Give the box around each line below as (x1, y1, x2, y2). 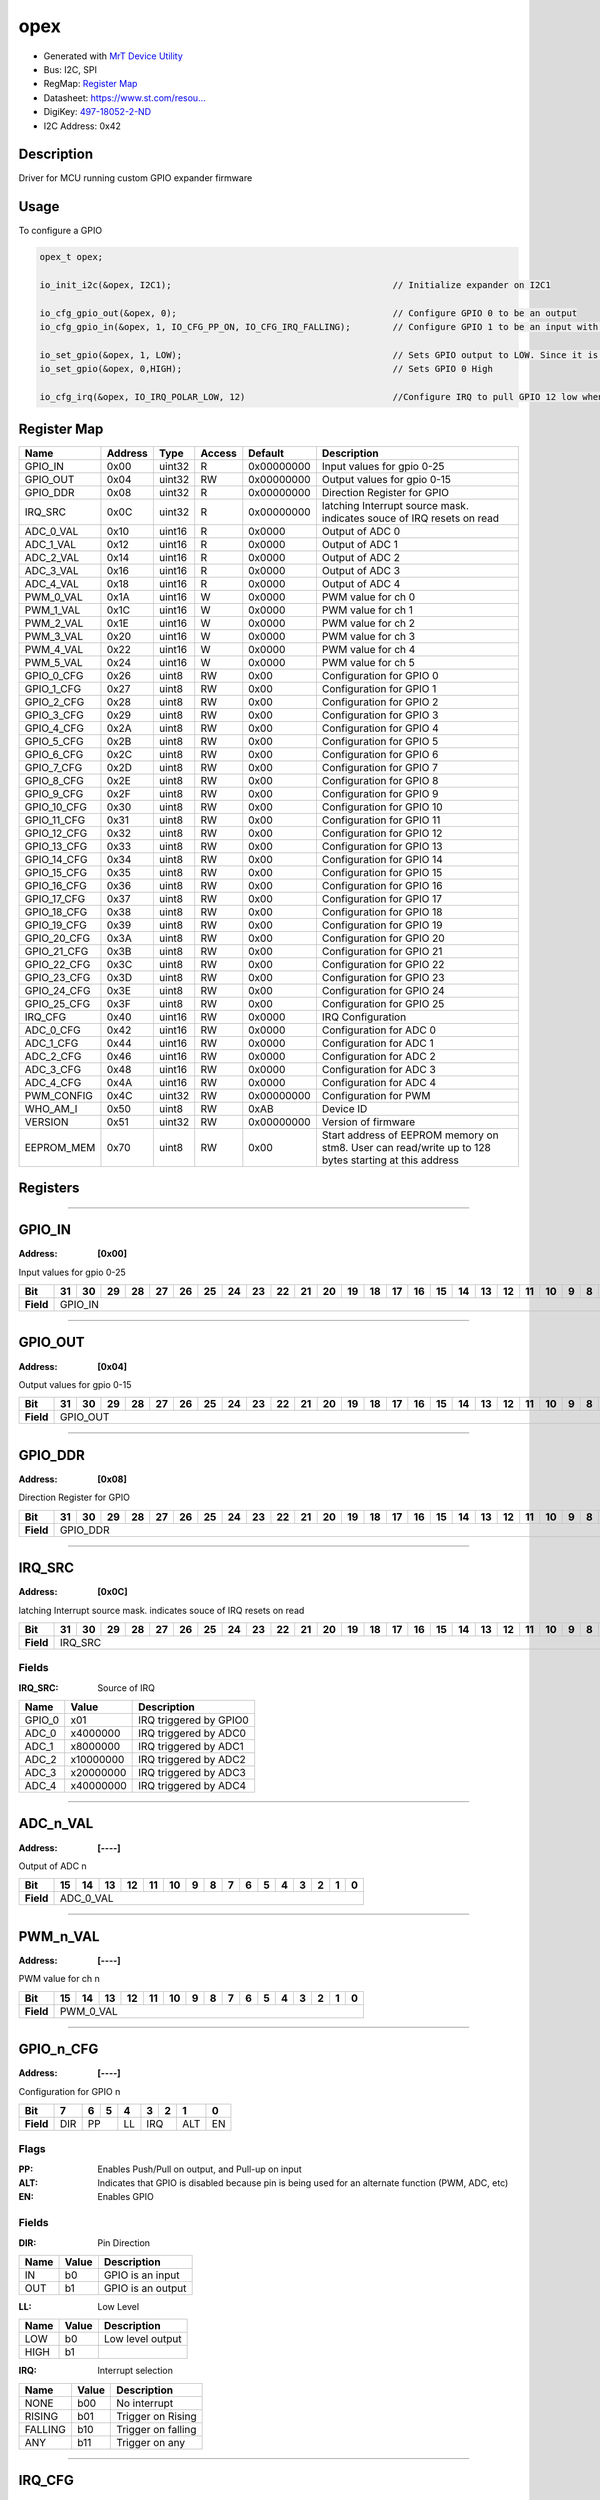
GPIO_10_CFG (24, 800, 87, 814)
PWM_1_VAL (24, 603, 81, 617)
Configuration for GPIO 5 (321, 734, 439, 748)
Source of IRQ (97, 1681, 155, 1694)
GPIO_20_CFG (24, 931, 90, 945)
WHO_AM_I (24, 1101, 78, 1115)
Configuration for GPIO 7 (321, 760, 439, 774)
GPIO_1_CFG (24, 681, 82, 695)
